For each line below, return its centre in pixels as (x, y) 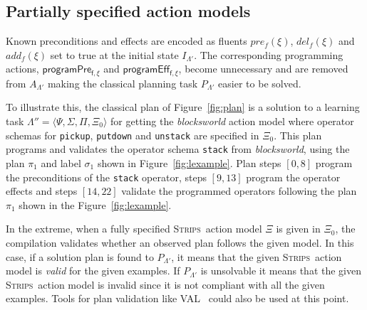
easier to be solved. (260, 83)
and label (61, 162)
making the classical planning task (123, 83)
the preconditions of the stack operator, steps (106, 177)
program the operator (293, 177)
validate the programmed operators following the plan (239, 191)
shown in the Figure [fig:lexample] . (95, 204)
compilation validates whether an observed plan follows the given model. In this (180, 242)
